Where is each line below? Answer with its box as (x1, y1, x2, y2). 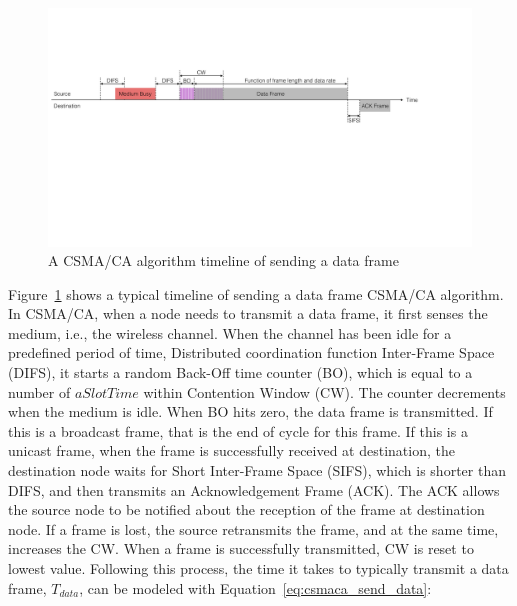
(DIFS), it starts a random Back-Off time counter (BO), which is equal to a (8, 362, 473, 383)
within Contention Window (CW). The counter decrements (143, 381, 506, 402)
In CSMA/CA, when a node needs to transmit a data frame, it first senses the (8, 303, 488, 324)
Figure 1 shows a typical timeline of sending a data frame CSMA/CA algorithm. (8, 283, 504, 304)
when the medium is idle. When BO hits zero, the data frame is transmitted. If (8, 401, 493, 422)
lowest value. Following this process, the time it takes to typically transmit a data (8, 558, 509, 578)
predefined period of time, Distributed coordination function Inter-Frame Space (8, 342, 495, 363)
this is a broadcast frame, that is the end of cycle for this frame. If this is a (8, 420, 468, 441)
